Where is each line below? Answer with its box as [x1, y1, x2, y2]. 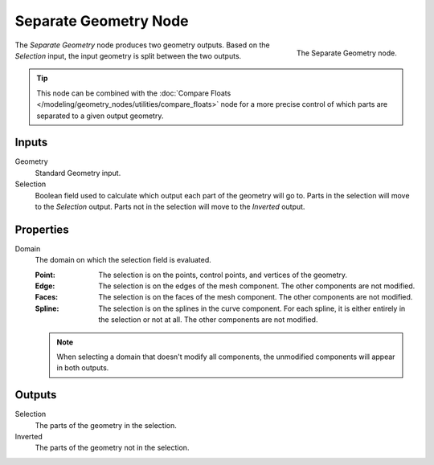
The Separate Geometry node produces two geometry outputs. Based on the [14, 40, 270, 50]
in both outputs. [56, 363, 109, 373]
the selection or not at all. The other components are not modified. [98, 315, 318, 324]
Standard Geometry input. [35, 168, 121, 177]
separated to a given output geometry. [36, 111, 164, 120]
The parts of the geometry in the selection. [35, 420, 177, 430]
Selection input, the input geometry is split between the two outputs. [14, 51, 242, 60]
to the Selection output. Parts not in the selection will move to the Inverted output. [35, 202, 305, 211]
